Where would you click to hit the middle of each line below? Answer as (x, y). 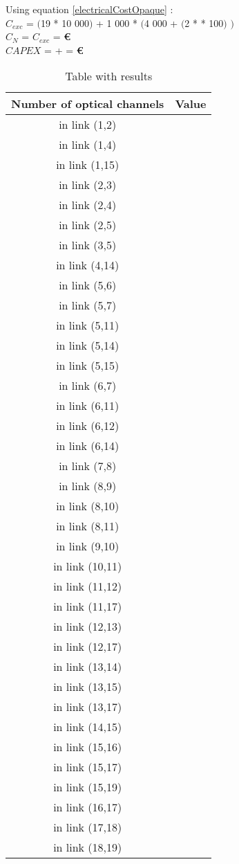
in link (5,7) (88, 305)
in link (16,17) (88, 807)
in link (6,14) (88, 446)
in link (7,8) (88, 466)
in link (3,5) (88, 245)
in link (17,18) (88, 827)
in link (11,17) (88, 606)
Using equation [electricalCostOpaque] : (89, 9)
